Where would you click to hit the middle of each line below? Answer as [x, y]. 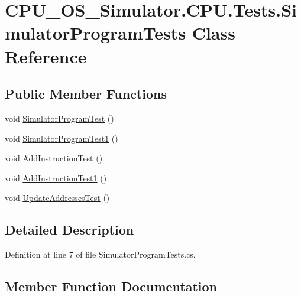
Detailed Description [69, 230]
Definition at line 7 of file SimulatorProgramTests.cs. [100, 254]
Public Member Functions [86, 94]
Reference [46, 56]
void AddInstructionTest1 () [56, 178]
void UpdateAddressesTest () [57, 198]
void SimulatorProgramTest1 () [62, 138]
